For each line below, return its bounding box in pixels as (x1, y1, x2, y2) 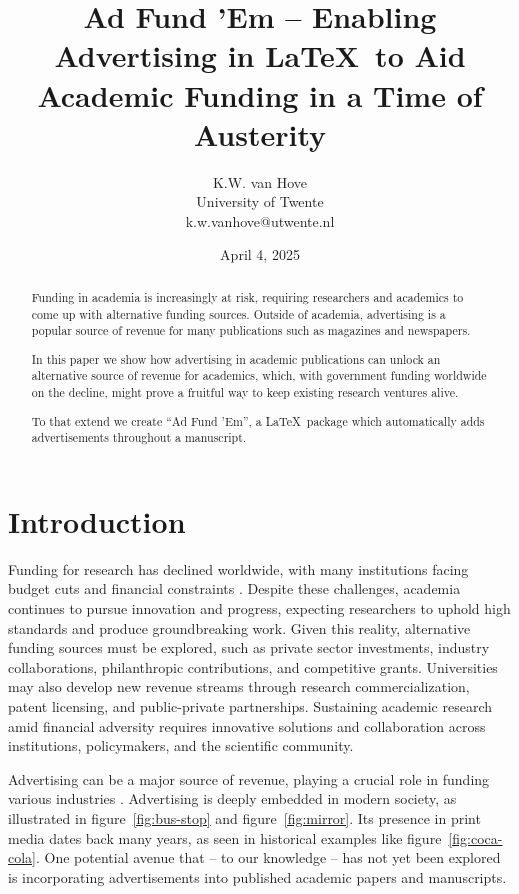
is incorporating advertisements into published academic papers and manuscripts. (8, 866, 507, 887)
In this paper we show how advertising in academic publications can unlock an (31, 350, 441, 367)
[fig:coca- (448, 827, 503, 848)
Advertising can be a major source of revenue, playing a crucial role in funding (8, 768, 490, 789)
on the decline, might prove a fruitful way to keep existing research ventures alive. (31, 384, 459, 401)
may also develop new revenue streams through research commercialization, (8, 676, 470, 697)
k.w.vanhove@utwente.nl (185, 210, 335, 231)
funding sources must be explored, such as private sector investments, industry (8, 637, 490, 658)
